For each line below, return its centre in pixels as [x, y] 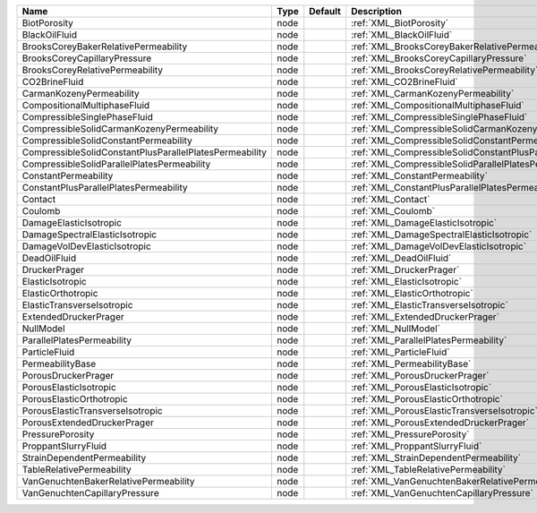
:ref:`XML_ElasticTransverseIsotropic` [430, 305]
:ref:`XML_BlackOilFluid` [401, 34]
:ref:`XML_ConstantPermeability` [419, 176]
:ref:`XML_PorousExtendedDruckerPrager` [440, 423]
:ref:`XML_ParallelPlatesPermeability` [429, 340]
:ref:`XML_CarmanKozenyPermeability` [432, 94]
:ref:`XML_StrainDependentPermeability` [436, 458]
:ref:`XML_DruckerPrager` [405, 270]
